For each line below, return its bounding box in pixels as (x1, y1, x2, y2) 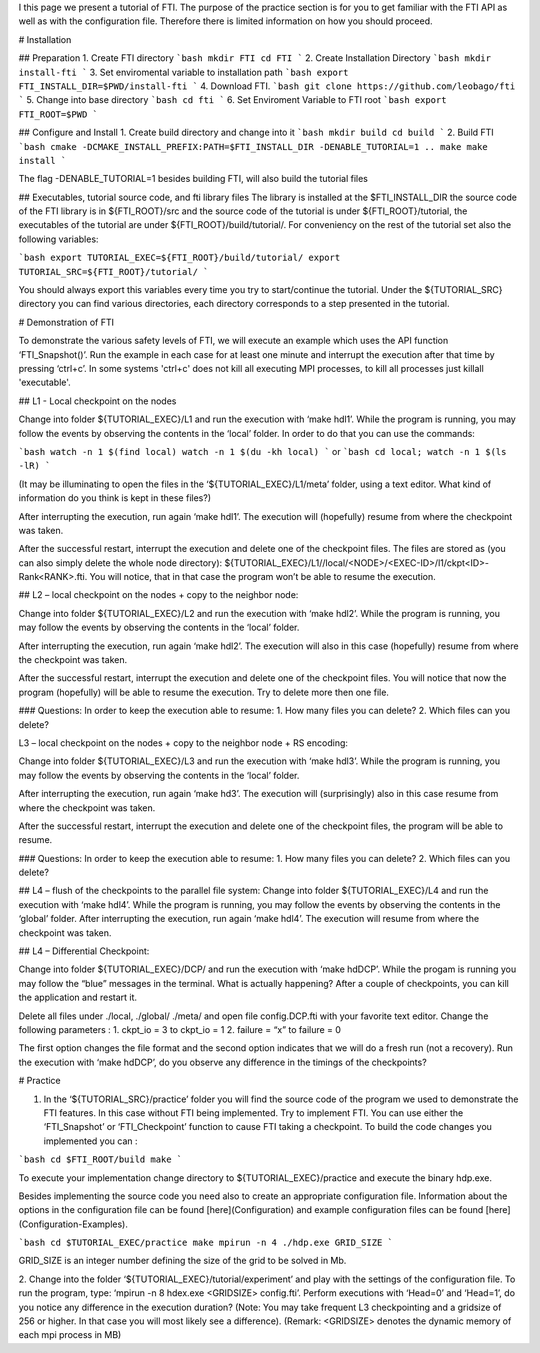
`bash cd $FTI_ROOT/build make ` (18, 1154, 183, 1165)
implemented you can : (43, 1135, 139, 1147)
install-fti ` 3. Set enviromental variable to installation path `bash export (18, 66, 349, 78)
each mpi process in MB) (18, 1329, 122, 1341)
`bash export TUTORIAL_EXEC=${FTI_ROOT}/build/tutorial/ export (18, 252, 341, 264)
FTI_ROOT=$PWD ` (18, 108, 99, 120)
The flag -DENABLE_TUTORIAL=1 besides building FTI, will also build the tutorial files (18, 173, 369, 185)
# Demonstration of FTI (18, 316, 115, 328)
